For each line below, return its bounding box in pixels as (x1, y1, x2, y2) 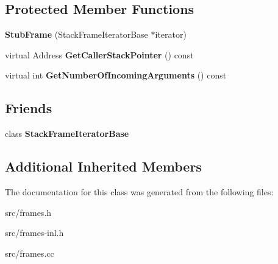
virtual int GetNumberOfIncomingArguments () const (5, 69, 227, 82)
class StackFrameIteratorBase (5, 127, 129, 140)
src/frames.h (5, 206, 52, 218)
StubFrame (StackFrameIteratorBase (5, 28, 148, 41)
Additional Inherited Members (5, 157, 202, 176)
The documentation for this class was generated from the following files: (5, 185, 274, 198)
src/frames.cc (5, 246, 54, 259)
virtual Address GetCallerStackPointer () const (5, 48, 194, 61)
